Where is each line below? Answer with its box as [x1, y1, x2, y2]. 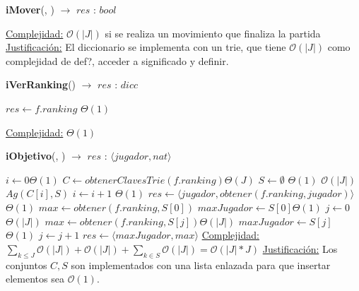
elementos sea [6, 271, 64, 286]
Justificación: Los [262, 241, 338, 256]
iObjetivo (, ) [6, 148, 66, 163]
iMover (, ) [6, 2, 54, 16]
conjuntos [6, 257, 47, 272]
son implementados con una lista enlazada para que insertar [71, 257, 331, 272]
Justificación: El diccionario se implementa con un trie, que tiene [6, 40, 286, 54]
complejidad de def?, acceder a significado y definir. [6, 53, 229, 68]
